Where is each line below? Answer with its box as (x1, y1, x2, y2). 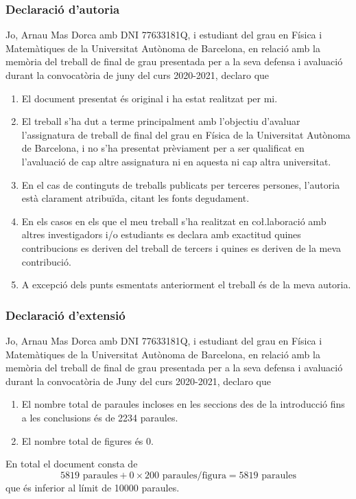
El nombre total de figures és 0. (21, 433, 154, 448)
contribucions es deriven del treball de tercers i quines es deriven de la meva (21, 240, 342, 255)
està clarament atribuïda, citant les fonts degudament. (21, 191, 250, 205)
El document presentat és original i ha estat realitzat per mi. (21, 91, 278, 105)
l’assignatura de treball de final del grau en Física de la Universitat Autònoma (21, 127, 351, 141)
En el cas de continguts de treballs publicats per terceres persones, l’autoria (21, 177, 340, 192)
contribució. (21, 254, 71, 268)
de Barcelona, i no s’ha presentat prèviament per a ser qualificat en (21, 141, 305, 155)
